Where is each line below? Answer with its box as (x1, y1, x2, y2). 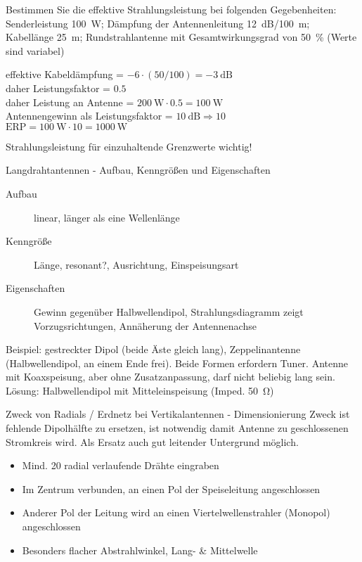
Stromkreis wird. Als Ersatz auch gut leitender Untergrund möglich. (6, 434, 299, 449)
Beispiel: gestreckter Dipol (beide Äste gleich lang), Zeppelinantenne (6, 342, 301, 357)
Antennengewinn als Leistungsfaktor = (6, 108, 173, 123)
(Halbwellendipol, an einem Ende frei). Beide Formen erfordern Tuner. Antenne (6, 355, 348, 370)
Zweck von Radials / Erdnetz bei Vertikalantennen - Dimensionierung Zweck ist (6, 407, 350, 421)
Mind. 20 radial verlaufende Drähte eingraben (22, 458, 219, 473)
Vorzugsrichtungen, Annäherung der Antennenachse (34, 318, 257, 333)
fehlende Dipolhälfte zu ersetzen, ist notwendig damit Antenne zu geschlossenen (6, 421, 349, 435)
